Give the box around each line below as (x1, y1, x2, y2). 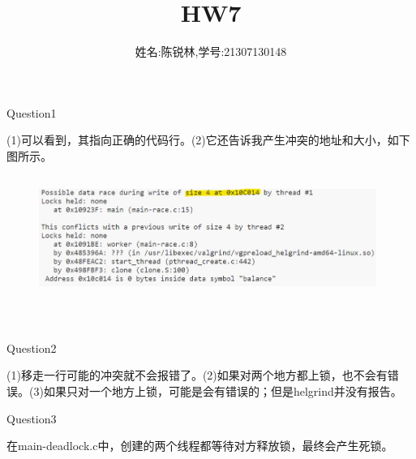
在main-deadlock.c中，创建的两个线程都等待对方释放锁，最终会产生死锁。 (6, 437, 393, 454)
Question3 (6, 410, 57, 427)
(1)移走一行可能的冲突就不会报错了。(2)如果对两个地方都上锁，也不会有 (6, 367, 388, 384)
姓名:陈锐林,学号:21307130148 (135, 43, 287, 60)
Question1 (6, 104, 57, 121)
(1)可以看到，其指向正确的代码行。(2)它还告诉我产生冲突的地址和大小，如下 (6, 131, 410, 148)
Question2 (6, 339, 57, 356)
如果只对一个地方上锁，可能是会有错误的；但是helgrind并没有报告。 (43, 383, 402, 400)
